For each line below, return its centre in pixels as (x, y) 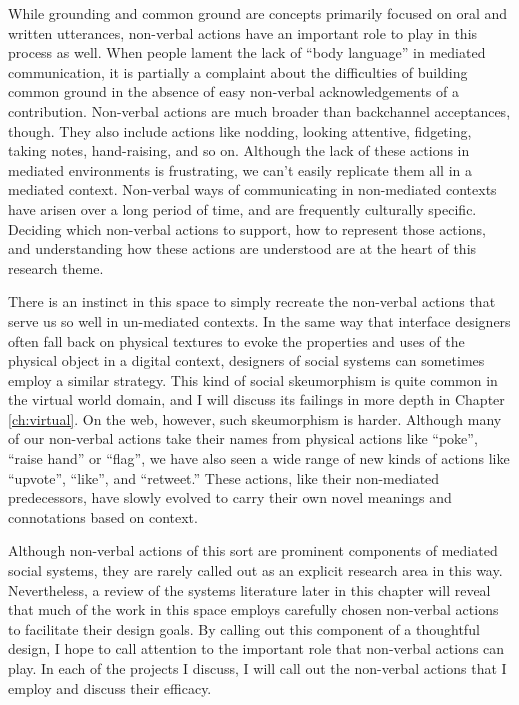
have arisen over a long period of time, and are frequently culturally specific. (242, 208)
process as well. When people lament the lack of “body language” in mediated (247, 52)
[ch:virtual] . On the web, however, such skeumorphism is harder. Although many (255, 418)
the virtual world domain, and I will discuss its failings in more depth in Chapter (256, 399)
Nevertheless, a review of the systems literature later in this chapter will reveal (249, 589)
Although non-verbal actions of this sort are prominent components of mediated (253, 550)
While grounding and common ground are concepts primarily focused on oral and (257, 13)
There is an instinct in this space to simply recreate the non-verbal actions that (252, 301)
